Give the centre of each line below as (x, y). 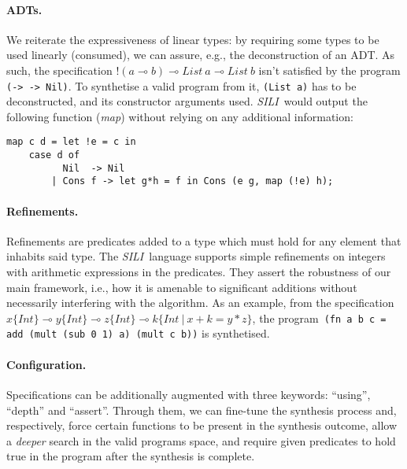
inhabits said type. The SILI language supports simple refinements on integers (196, 256)
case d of (54, 155)
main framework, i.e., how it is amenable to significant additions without (182, 287)
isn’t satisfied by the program (329, 70)
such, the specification (59, 70)
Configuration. (46, 364)
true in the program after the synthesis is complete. (131, 456)
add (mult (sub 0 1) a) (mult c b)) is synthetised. (138, 333)
